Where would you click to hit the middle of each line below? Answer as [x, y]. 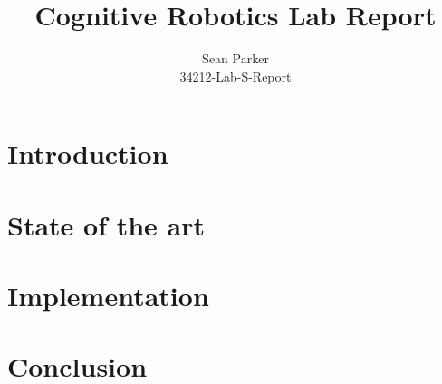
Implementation [108, 296]
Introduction [88, 154]
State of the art [106, 224]
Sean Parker [235, 58]
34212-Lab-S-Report [235, 76]
